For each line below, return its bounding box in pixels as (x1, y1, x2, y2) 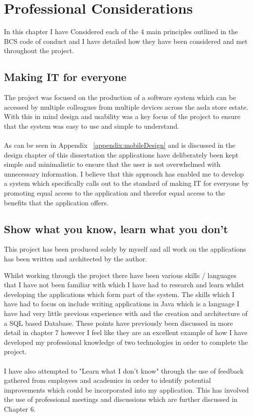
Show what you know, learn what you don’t (4, 221, 228, 236)
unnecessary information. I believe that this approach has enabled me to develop (4, 168, 244, 179)
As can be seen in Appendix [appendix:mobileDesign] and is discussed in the (4, 140, 235, 150)
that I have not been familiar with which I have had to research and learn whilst (4, 279, 244, 290)
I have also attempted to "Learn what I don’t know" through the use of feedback (4, 365, 244, 376)
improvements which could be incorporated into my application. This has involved (4, 384, 249, 395)
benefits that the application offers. (4, 197, 108, 207)
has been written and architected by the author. (4, 254, 147, 264)
